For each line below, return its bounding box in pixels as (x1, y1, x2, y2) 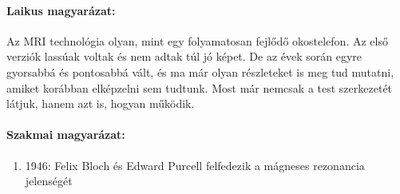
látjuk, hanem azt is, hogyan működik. (6, 95, 195, 112)
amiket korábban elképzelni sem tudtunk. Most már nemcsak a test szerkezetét (6, 79, 393, 96)
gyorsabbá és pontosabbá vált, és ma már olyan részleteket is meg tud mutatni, (6, 63, 394, 80)
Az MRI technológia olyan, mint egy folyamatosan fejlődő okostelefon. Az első (6, 32, 388, 49)
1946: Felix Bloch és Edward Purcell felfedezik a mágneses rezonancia (25, 156, 365, 173)
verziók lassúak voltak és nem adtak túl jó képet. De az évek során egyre (6, 48, 362, 65)
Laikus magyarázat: (6, 2, 116, 18)
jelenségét (25, 172, 73, 189)
